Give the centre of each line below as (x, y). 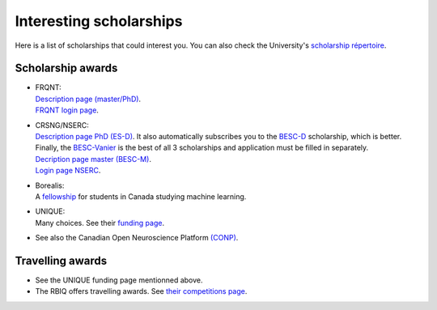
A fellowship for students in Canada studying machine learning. (141, 196)
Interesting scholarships (99, 21)
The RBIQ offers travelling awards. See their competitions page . (141, 291)
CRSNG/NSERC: (62, 125)
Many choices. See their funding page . (100, 223)
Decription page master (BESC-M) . (93, 159)
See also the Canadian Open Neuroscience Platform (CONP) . (137, 238)
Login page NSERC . (68, 171)
